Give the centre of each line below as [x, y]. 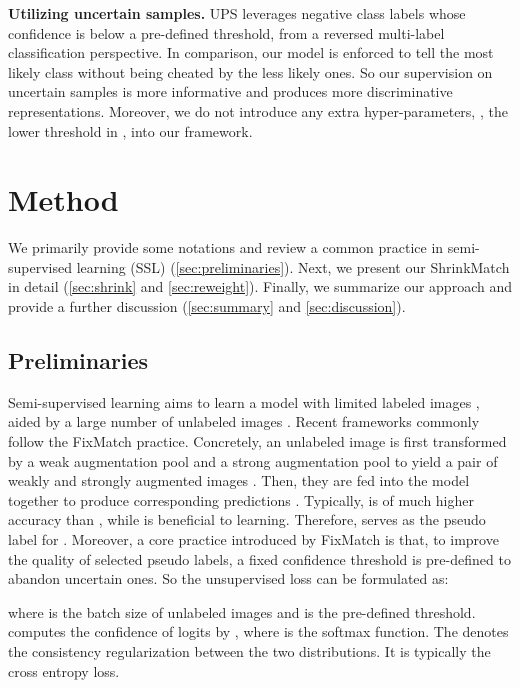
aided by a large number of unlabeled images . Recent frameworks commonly [244, 421]
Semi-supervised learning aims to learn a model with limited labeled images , [244, 401]
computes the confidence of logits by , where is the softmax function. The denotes [258, 631]
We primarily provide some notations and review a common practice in [226, 247]
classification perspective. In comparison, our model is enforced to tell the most [251, 52]
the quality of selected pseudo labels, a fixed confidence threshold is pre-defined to [259, 558]
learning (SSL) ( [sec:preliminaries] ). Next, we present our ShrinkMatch [293, 266]
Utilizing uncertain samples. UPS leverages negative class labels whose [237, 13]
